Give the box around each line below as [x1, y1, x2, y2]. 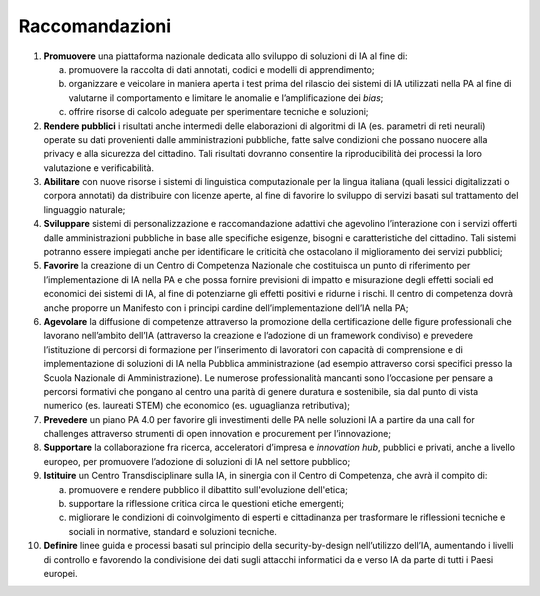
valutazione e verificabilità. [43, 161, 155, 174]
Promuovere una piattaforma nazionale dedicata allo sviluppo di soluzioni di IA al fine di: [43, 50, 408, 62]
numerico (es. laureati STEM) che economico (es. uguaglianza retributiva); [43, 400, 350, 412]
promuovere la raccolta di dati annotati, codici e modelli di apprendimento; [68, 63, 375, 75]
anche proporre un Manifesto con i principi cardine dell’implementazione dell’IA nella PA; [43, 301, 409, 314]
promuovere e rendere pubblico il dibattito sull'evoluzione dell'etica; [68, 483, 349, 495]
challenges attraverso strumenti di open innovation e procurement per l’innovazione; [43, 428, 392, 440]
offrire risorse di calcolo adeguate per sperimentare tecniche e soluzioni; [68, 106, 369, 118]
